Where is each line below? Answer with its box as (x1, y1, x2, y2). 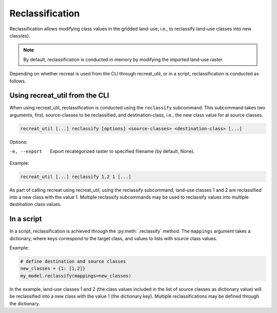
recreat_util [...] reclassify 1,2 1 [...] (20, 173, 132, 180)
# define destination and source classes (20, 258, 126, 264)
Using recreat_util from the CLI (9, 91, 109, 100)
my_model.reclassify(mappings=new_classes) (20, 272, 132, 279)
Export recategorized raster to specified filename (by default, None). (50, 148, 195, 154)
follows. (9, 77, 26, 84)
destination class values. (9, 201, 62, 207)
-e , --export (9, 149, 43, 154)
